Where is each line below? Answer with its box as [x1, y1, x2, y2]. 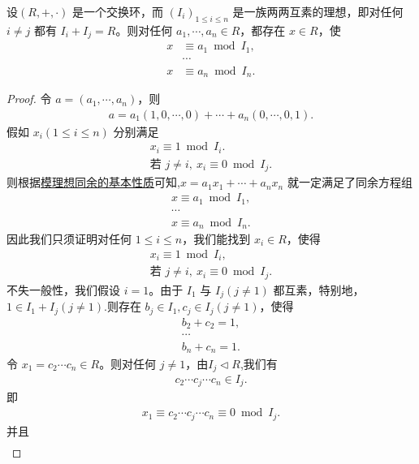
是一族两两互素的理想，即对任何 [232, 3, 404, 19]
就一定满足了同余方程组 [287, 174, 413, 191]
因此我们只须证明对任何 [6, 230, 132, 247]
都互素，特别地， [273, 281, 365, 298]
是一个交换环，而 [72, 3, 164, 19]
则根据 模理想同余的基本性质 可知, [6, 174, 180, 191]
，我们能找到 [182, 230, 251, 247]
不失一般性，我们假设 [6, 281, 120, 298]
